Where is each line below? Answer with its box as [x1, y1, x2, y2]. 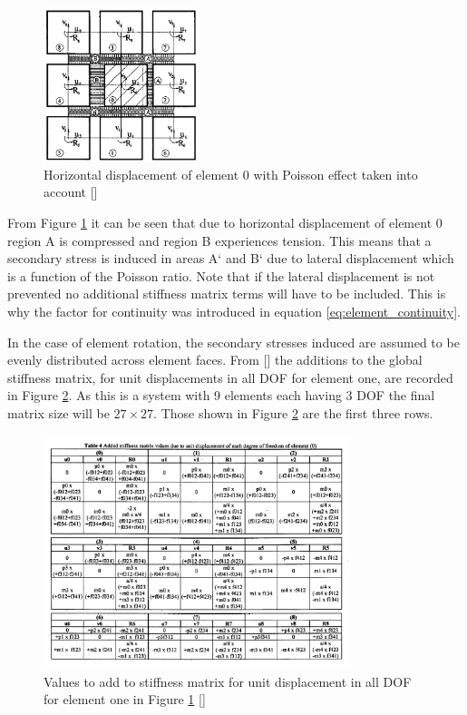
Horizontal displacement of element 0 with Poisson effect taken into [44, 164, 418, 183]
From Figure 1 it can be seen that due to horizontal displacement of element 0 [7, 213, 443, 232]
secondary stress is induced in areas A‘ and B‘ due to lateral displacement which [7, 249, 454, 268]
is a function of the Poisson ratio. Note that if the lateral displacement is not [7, 266, 435, 285]
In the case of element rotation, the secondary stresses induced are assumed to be [7, 332, 460, 351]
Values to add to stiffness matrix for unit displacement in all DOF [44, 671, 412, 691]
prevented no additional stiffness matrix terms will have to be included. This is [7, 284, 446, 303]
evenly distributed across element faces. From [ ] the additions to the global [7, 350, 423, 369]
